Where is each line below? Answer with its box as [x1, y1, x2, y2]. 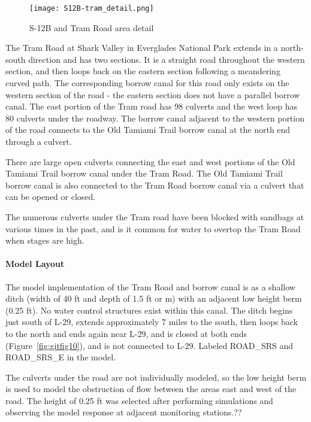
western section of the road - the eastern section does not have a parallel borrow [5, 88, 300, 101]
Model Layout [5, 257, 65, 270]
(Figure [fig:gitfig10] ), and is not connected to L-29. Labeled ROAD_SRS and [5, 339, 294, 351]
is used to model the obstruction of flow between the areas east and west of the [5, 382, 297, 395]
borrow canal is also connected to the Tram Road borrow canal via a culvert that [5, 178, 304, 191]
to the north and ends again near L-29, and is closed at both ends [5, 327, 247, 339]
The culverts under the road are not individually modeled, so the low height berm [5, 371, 307, 383]
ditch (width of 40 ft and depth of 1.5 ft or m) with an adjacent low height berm [5, 292, 302, 305]
